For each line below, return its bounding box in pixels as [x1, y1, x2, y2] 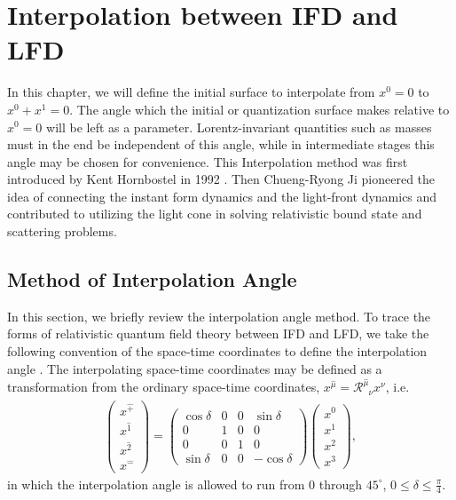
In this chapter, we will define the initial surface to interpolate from [7, 83, 375, 101]
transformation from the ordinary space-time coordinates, [7, 377, 320, 396]
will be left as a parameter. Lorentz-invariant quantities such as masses [46, 117, 432, 136]
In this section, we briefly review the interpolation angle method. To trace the [7, 306, 431, 325]
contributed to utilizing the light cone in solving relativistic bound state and [7, 204, 422, 223]
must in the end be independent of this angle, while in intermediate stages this [7, 135, 435, 154]
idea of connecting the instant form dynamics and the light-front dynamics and [7, 187, 437, 205]
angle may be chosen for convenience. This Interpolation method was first [7, 152, 408, 171]
